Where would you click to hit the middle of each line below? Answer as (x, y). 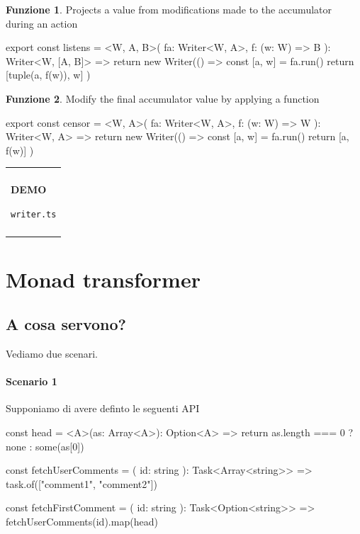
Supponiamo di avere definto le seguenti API (103, 408)
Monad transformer (103, 279)
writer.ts (34, 214)
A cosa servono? (66, 324)
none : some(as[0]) (45, 446)
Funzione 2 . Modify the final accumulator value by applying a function (163, 98)
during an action (42, 23)
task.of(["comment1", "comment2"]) (81, 483)
